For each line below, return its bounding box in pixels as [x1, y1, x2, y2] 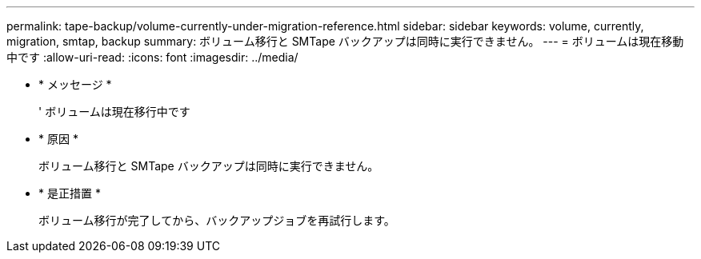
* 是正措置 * [38, 186, 101, 200]
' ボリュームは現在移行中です [38, 105, 190, 118]
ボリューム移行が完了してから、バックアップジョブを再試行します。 [38, 213, 395, 227]
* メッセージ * [38, 78, 112, 91]
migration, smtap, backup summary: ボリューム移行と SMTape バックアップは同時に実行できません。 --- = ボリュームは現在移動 [6, 34, 684, 48]
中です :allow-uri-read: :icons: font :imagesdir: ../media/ [6, 50, 298, 64]
